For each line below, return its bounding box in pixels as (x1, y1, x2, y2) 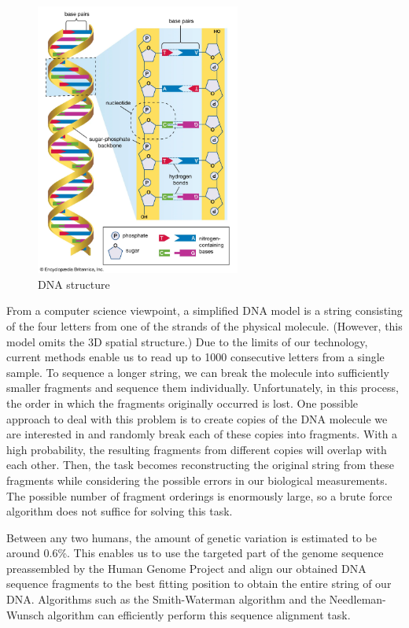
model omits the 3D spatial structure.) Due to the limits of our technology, (6, 333, 368, 349)
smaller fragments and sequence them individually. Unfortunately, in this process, (6, 379, 399, 396)
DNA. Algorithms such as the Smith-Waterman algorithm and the (6, 591, 326, 608)
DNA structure (38, 275, 110, 292)
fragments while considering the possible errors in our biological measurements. (6, 471, 388, 488)
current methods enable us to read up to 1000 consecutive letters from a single (6, 349, 385, 365)
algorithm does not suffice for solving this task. (6, 503, 233, 519)
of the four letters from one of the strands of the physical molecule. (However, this (6, 317, 403, 334)
